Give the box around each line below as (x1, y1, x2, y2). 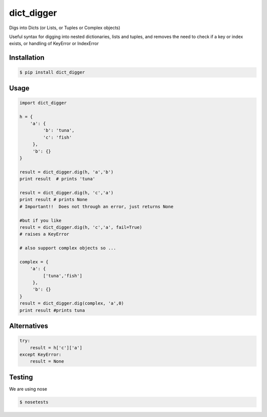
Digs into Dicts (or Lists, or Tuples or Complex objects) (9, 25, 121, 31)
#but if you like (19, 217, 62, 223)
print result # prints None (19, 197, 88, 203)
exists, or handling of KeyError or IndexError (9, 41, 99, 46)
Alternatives (9, 322, 48, 331)
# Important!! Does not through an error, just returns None (19, 204, 174, 209)
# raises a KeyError (19, 231, 69, 237)
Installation (9, 53, 44, 62)
